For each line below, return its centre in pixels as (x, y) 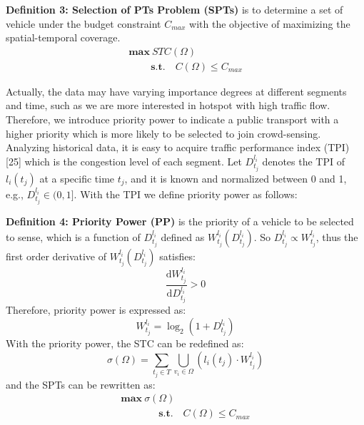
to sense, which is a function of (73, 236)
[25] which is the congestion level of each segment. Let (124, 161)
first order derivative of (56, 256)
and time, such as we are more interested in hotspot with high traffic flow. (168, 105)
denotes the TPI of (303, 161)
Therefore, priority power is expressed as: (96, 310)
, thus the (337, 236)
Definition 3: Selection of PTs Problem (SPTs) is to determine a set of (175, 9)
